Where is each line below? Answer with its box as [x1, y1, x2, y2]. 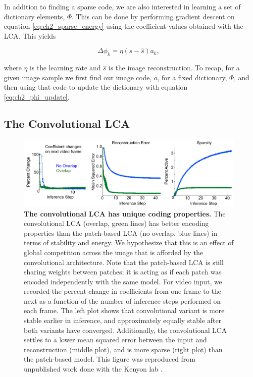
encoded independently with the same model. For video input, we [24, 276, 222, 286]
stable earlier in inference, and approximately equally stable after [24, 315, 221, 325]
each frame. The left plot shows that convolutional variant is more [24, 305, 225, 316]
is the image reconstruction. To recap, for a [108, 62, 240, 73]
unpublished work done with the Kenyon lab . [24, 364, 163, 374]
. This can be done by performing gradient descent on [72, 11, 235, 21]
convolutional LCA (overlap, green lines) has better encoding [24, 218, 209, 228]
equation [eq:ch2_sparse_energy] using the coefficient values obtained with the [4, 21, 244, 31]
